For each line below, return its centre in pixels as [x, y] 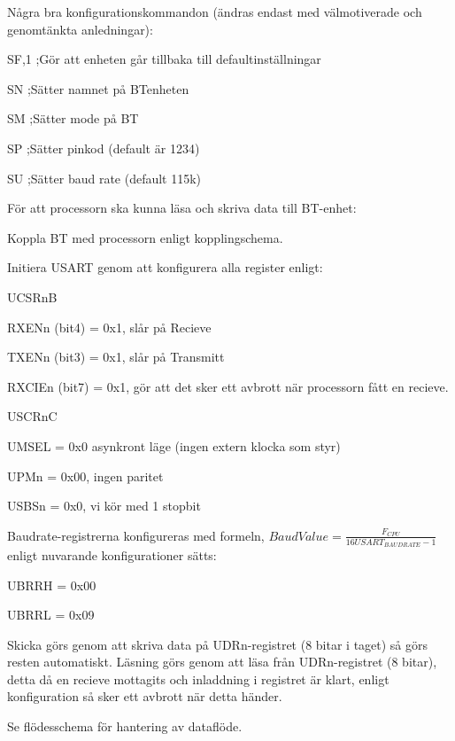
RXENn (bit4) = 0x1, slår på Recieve [109, 327]
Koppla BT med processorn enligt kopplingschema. [145, 237]
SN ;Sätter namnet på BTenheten [98, 88]
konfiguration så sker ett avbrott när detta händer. [145, 696]
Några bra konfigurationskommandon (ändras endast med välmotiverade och [215, 12]
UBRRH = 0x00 [52, 585]
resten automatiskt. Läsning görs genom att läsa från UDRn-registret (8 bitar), [222, 662]
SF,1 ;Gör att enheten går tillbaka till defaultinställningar [164, 59]
